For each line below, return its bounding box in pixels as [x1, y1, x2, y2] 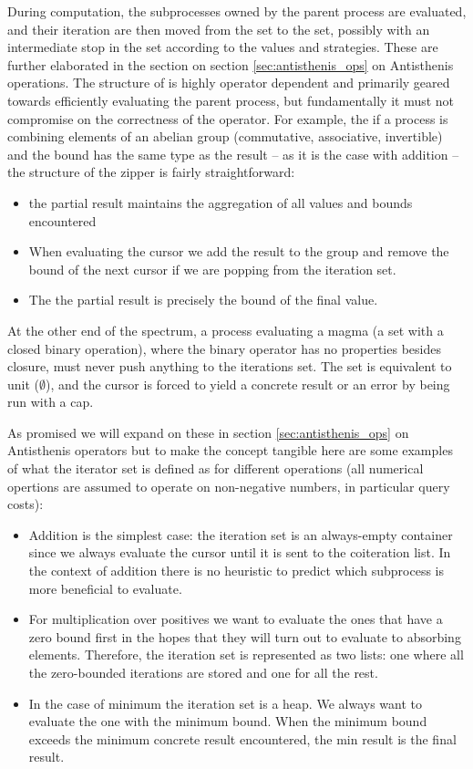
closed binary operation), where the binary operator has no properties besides [7, 338, 441, 358]
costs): [7, 494, 44, 514]
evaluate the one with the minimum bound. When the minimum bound [28, 712, 427, 731]
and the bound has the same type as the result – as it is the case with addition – [7, 144, 459, 163]
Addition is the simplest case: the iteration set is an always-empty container [28, 525, 453, 544]
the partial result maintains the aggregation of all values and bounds [28, 192, 413, 212]
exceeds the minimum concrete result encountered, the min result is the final [28, 729, 457, 748]
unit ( [7, 374, 40, 393]
